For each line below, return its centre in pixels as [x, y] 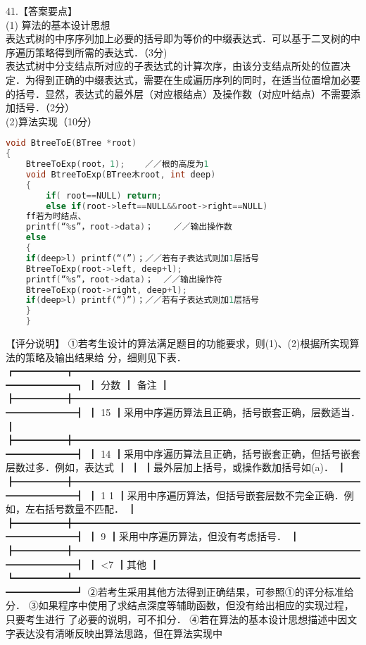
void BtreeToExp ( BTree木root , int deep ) [121, 174]
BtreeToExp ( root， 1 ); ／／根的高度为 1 [117, 164]
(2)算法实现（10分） [51, 121]
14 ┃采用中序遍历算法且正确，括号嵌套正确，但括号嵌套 [231, 453]
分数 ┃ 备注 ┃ [135, 384]
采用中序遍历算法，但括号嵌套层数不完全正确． [235, 495]
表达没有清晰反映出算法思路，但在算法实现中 [119, 633]
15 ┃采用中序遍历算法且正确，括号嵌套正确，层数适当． [231, 412]
